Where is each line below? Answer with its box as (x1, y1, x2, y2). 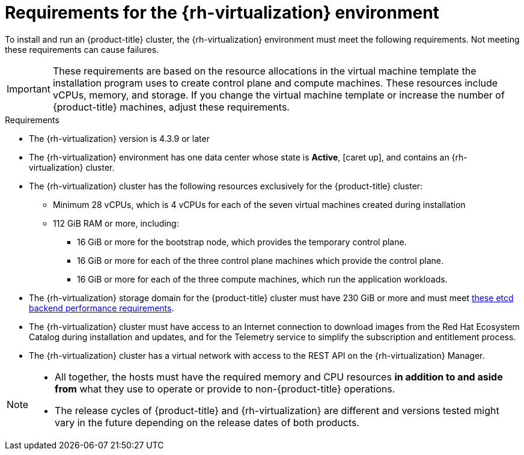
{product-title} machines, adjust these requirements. (52, 100, 290, 113)
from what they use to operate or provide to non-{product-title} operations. (55, 382, 395, 395)
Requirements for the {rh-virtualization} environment (5, 2, 439, 23)
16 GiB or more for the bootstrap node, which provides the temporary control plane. (77, 236, 407, 247)
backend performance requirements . (29, 302, 174, 313)
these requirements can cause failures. (5, 44, 159, 55)
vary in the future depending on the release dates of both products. (55, 416, 360, 429)
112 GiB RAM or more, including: (53, 218, 179, 228)
